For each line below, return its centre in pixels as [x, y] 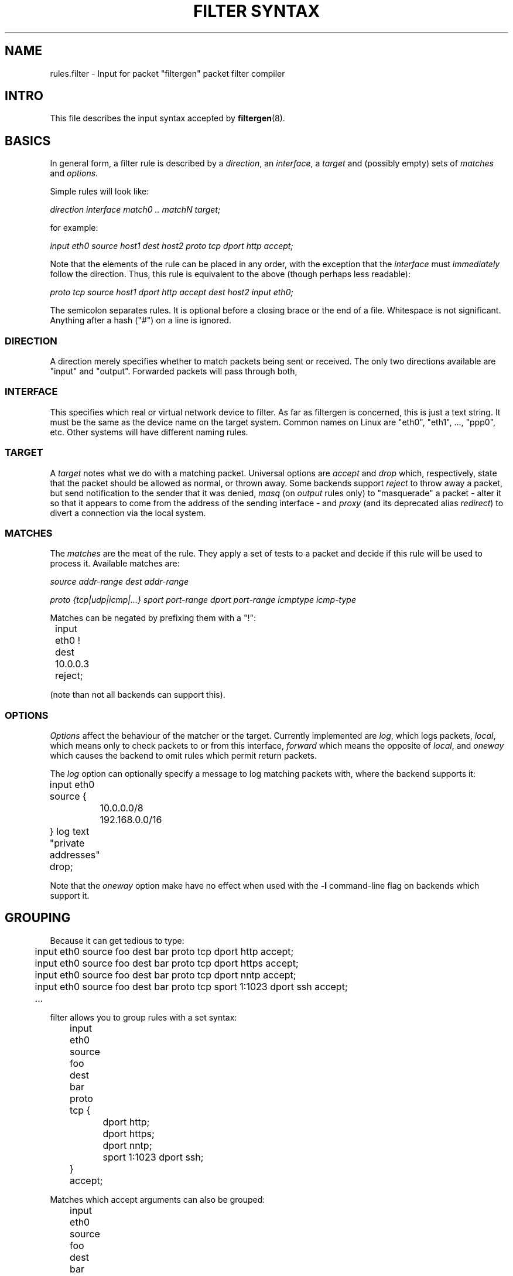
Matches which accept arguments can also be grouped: [158, 1199]
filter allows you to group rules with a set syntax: [143, 1017]
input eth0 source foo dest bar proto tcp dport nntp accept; [165, 975]
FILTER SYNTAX [256, 11]
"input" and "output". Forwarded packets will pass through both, [174, 371]
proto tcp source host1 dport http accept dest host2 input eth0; [172, 292]
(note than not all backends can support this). [138, 695]
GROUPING [38, 918]
